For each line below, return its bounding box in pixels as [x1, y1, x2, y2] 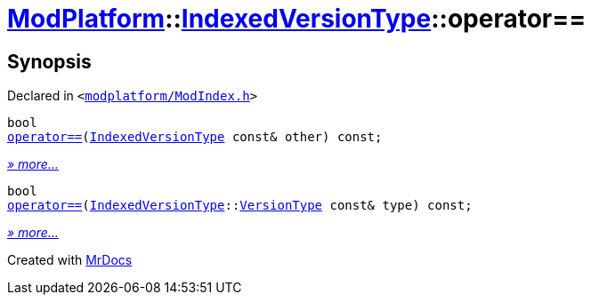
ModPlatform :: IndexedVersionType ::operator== [7, 4, 587, 34]
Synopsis [7, 50, 92, 73]
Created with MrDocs [7, 252, 133, 268]
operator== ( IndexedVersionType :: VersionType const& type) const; [7, 198, 473, 213]
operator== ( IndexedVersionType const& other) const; [7, 130, 383, 145]
